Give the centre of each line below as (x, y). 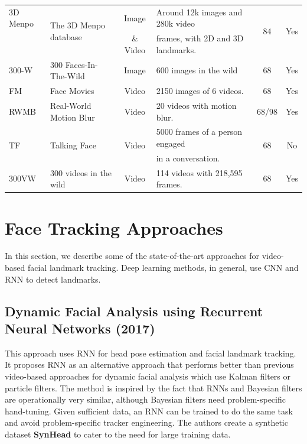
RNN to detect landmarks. (53, 279)
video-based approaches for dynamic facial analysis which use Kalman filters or (148, 376)
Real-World (71, 105)
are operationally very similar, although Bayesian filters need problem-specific (145, 399)
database (66, 36)
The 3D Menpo (78, 25)
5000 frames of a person (199, 132)
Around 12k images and (199, 12)
